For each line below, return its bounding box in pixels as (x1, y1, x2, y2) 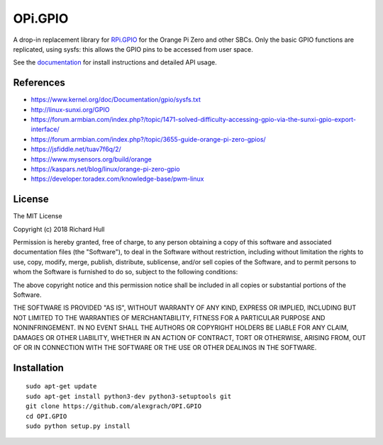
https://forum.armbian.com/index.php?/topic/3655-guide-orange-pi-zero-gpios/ (30, 135, 266, 143)
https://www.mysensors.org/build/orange (30, 154, 152, 163)
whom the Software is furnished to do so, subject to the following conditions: (13, 268, 238, 276)
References (13, 77, 65, 89)
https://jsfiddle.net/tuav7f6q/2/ (30, 145, 122, 154)
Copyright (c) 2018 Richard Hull (13, 225, 106, 233)
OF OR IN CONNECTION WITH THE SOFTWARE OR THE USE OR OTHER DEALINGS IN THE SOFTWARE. (13, 343, 317, 351)
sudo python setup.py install (26, 422, 131, 430)
